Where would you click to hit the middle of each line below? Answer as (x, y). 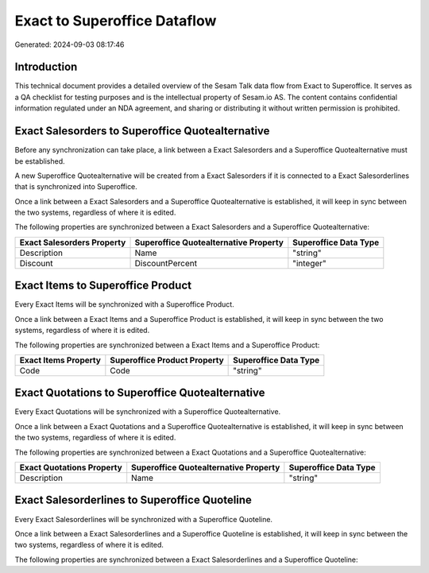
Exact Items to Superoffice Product (103, 286)
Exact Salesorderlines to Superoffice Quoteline (133, 500)
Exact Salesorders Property (73, 242)
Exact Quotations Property (71, 467)
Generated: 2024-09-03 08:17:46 (70, 45)
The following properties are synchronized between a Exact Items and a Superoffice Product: (167, 345)
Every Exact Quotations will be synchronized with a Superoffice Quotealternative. (148, 412)
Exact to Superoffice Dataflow (116, 21)
